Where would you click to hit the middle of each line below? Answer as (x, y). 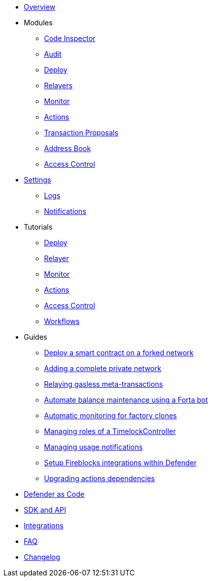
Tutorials (38, 227)
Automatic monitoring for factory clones (111, 415)
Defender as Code (54, 494)
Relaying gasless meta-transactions (103, 384)
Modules (38, 23)
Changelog (42, 557)
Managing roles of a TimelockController (110, 431)
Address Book (68, 148)
